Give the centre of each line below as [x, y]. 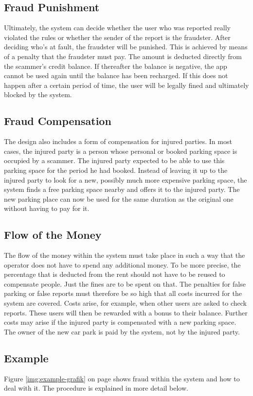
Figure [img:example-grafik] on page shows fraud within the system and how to [122, 378]
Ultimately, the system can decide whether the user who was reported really [117, 28]
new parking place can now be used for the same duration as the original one [119, 198]
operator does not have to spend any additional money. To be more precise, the [122, 264]
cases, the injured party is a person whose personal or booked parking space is [121, 151]
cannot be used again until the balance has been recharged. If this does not [116, 75]
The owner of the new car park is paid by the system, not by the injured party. [122, 331]
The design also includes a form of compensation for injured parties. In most [118, 141]
